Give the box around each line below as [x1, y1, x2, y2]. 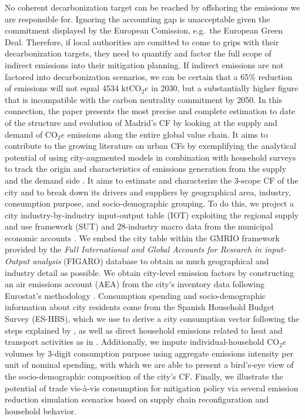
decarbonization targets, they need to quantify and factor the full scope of [5, 47, 272, 59]
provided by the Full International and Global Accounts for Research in [5, 243, 262, 255]
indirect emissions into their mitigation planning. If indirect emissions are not [5, 58, 284, 71]
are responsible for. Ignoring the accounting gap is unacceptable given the [5, 12, 270, 25]
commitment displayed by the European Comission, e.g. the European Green [5, 24, 283, 36]
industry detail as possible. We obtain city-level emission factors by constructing [5, 266, 294, 278]
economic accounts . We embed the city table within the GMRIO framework [5, 231, 280, 244]
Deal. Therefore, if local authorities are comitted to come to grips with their [5, 35, 279, 48]
